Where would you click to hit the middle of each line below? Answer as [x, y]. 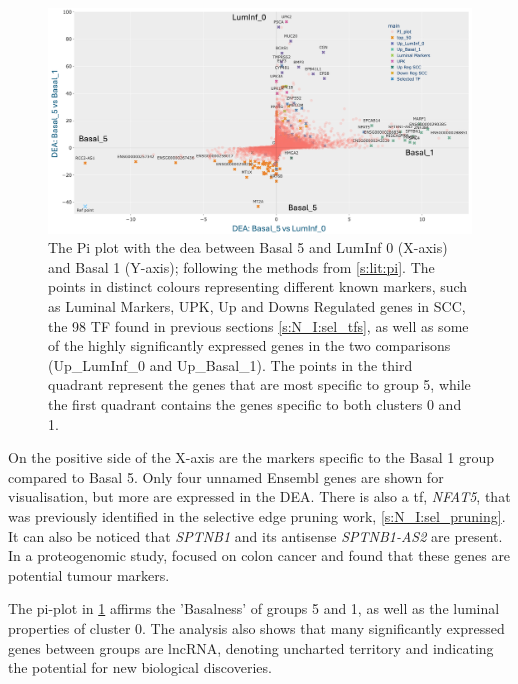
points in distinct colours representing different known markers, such [258, 286]
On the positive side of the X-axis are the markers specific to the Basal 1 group [251, 457]
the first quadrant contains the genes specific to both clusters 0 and [255, 404]
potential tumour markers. [89, 574]
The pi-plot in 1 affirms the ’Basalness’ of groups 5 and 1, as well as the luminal [254, 608]
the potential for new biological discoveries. [140, 667]
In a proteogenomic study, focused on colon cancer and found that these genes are [259, 555]
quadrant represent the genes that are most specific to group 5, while [259, 384]
